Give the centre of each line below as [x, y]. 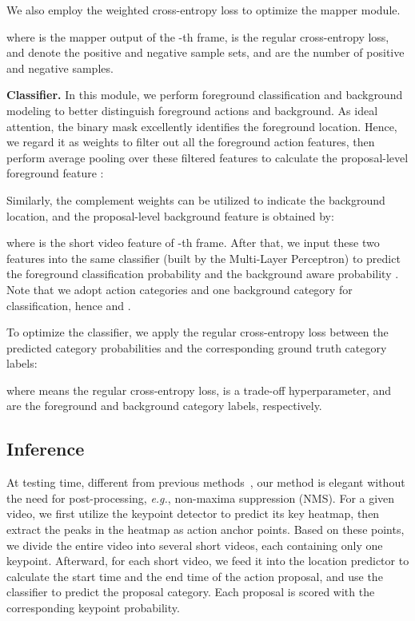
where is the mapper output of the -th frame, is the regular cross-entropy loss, [198, 36]
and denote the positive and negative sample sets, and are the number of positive [206, 52]
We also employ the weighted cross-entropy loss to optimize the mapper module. [204, 10]
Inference [46, 449]
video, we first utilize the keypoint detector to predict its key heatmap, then [193, 514]
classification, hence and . [69, 305]
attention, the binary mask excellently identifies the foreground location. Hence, [202, 126]
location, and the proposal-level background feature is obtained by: [170, 215]
